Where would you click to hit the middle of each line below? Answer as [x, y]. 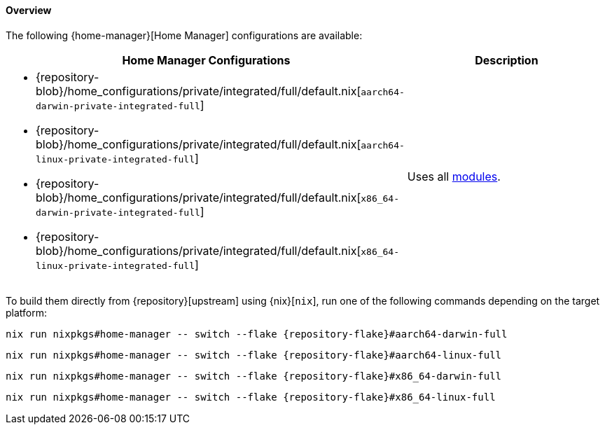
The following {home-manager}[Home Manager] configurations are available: [184, 35]
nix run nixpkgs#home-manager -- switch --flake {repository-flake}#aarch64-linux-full [254, 355]
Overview [29, 10]
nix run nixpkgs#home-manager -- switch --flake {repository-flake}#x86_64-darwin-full [254, 376]
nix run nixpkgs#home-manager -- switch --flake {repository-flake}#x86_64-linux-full [251, 397]
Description [507, 60]
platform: [27, 312]
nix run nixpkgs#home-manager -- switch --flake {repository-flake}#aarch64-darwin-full [257, 334]
